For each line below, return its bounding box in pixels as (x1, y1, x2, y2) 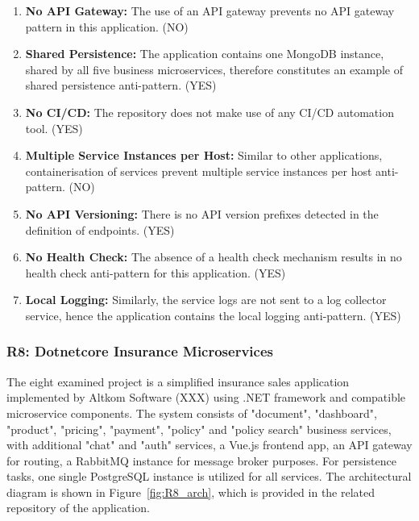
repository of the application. (6, 499, 150, 516)
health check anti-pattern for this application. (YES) (25, 264, 286, 281)
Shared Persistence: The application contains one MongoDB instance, (25, 45, 384, 62)
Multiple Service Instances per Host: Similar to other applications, (25, 147, 383, 164)
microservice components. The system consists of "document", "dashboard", (6, 404, 377, 421)
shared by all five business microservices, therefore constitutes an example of (25, 60, 404, 77)
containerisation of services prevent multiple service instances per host (25, 162, 372, 179)
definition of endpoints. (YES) (25, 221, 175, 238)
